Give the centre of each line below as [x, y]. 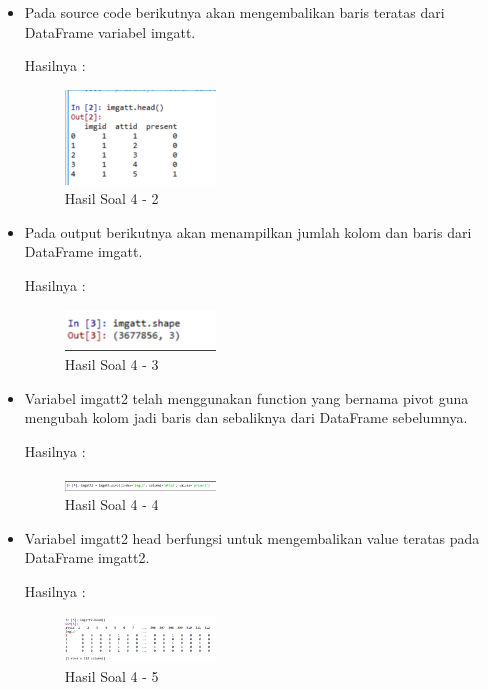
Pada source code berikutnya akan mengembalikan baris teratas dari [234, 12]
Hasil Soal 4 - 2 [111, 198]
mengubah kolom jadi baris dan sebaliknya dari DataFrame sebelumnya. [246, 417]
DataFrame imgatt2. [87, 557]
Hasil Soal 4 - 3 [111, 364]
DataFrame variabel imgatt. [110, 31]
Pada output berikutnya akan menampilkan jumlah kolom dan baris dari [248, 231]
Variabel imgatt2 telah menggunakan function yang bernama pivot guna [246, 397]
